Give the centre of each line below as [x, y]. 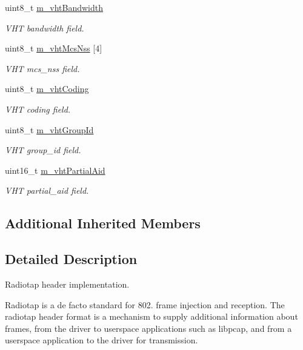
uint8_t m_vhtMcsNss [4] [54, 48]
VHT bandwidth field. [45, 28]
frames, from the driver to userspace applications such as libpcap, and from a [148, 328]
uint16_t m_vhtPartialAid [55, 170]
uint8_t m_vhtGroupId [49, 129]
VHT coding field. [38, 109]
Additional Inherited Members [103, 223]
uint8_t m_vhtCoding [47, 89]
